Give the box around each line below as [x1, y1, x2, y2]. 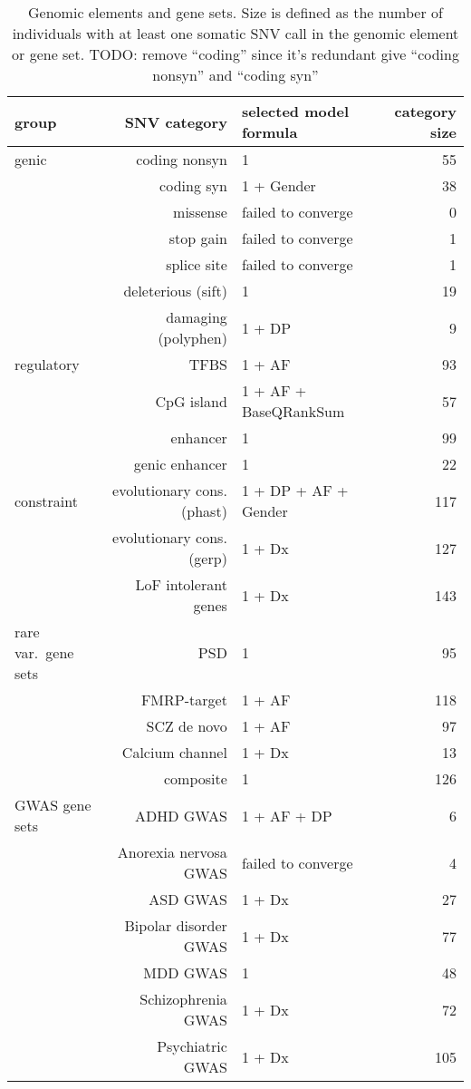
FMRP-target [140, 689, 227, 710]
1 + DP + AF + [241, 480, 349, 501]
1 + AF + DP [241, 804, 332, 826]
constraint [14, 490, 78, 511]
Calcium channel [121, 742, 227, 763]
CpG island [155, 390, 227, 412]
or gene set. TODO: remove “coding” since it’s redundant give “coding [12, 44, 459, 64]
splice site [166, 254, 227, 275]
